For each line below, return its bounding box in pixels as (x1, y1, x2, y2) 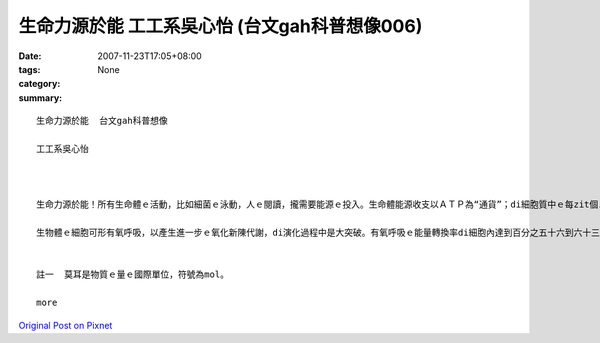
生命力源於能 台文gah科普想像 (36, 115, 169, 127)
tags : (18, 63, 41, 75)
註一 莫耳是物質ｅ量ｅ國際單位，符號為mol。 (36, 269, 230, 280)
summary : (18, 91, 63, 104)
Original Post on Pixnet (18, 319, 113, 331)
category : (18, 78, 61, 90)
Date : (18, 50, 42, 62)
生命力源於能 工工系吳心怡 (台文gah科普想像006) (18, 15, 423, 37)
